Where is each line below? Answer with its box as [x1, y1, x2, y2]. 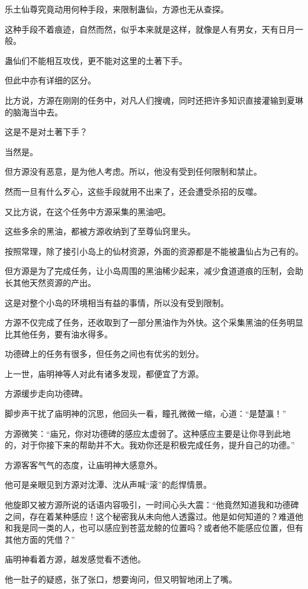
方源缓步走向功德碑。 [5, 387, 88, 400]
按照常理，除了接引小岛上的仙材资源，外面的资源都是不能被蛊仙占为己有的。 [5, 244, 303, 257]
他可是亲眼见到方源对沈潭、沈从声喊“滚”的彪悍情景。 [5, 478, 212, 491]
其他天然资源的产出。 [12, 276, 96, 288]
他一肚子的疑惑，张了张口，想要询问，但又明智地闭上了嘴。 [5, 573, 237, 585]
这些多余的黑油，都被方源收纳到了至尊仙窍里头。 [5, 225, 195, 237]
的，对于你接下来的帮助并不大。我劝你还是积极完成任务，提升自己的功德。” [5, 439, 295, 451]
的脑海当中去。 [5, 105, 63, 118]
